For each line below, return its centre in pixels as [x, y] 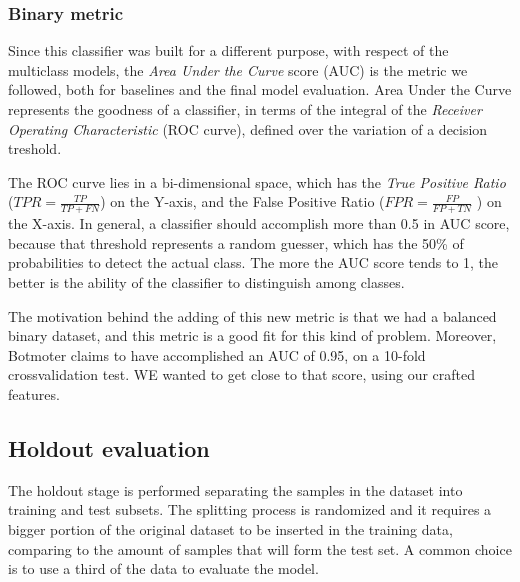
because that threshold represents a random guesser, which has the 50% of [236, 242]
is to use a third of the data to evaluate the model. [163, 568]
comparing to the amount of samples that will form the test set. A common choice [260, 548]
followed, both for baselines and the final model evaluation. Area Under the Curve [260, 89]
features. [34, 393]
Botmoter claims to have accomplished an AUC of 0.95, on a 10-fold [217, 354]
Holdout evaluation [109, 447]
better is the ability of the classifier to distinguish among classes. [206, 281]
